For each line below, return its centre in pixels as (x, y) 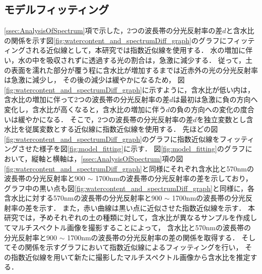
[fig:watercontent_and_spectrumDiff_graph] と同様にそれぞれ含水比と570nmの (129, 168)
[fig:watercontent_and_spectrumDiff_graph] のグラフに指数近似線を (112, 139)
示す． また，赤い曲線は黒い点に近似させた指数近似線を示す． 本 (147, 207)
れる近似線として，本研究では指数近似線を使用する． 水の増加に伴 (142, 50)
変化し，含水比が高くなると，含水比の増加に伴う (85, 109)
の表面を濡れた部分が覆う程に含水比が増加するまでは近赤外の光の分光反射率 (131, 70)
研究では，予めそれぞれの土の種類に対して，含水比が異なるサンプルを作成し (131, 217)
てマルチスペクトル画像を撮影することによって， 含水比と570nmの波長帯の (128, 227)
